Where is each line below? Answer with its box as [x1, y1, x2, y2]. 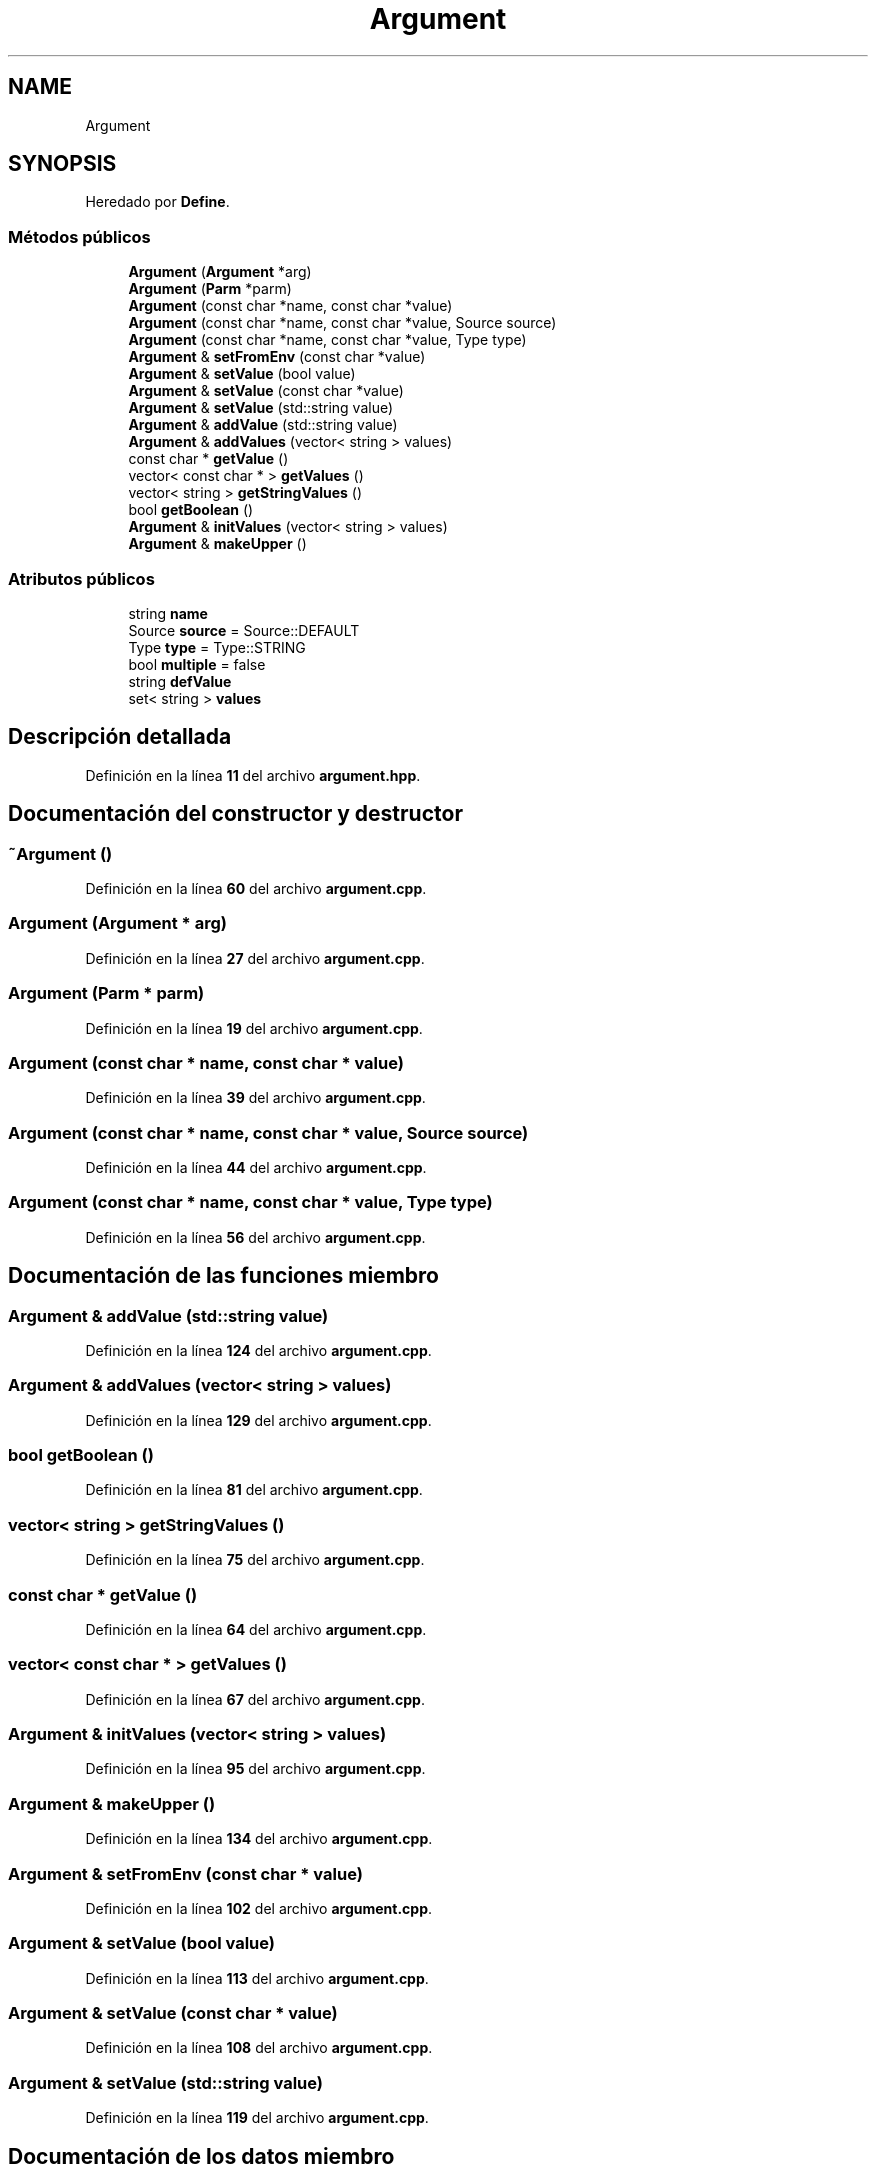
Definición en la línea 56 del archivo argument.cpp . [85, 1228, 426, 1246]
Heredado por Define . [85, 193, 230, 211]
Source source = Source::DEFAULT [128, 621, 360, 639]
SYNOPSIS [8, 151, 117, 177]
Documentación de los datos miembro [8, 2143, 395, 2169]
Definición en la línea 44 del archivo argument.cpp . [85, 1159, 427, 1176]
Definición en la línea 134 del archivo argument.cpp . [85, 1830, 433, 1848]
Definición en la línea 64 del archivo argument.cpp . [85, 1620, 427, 1638]
